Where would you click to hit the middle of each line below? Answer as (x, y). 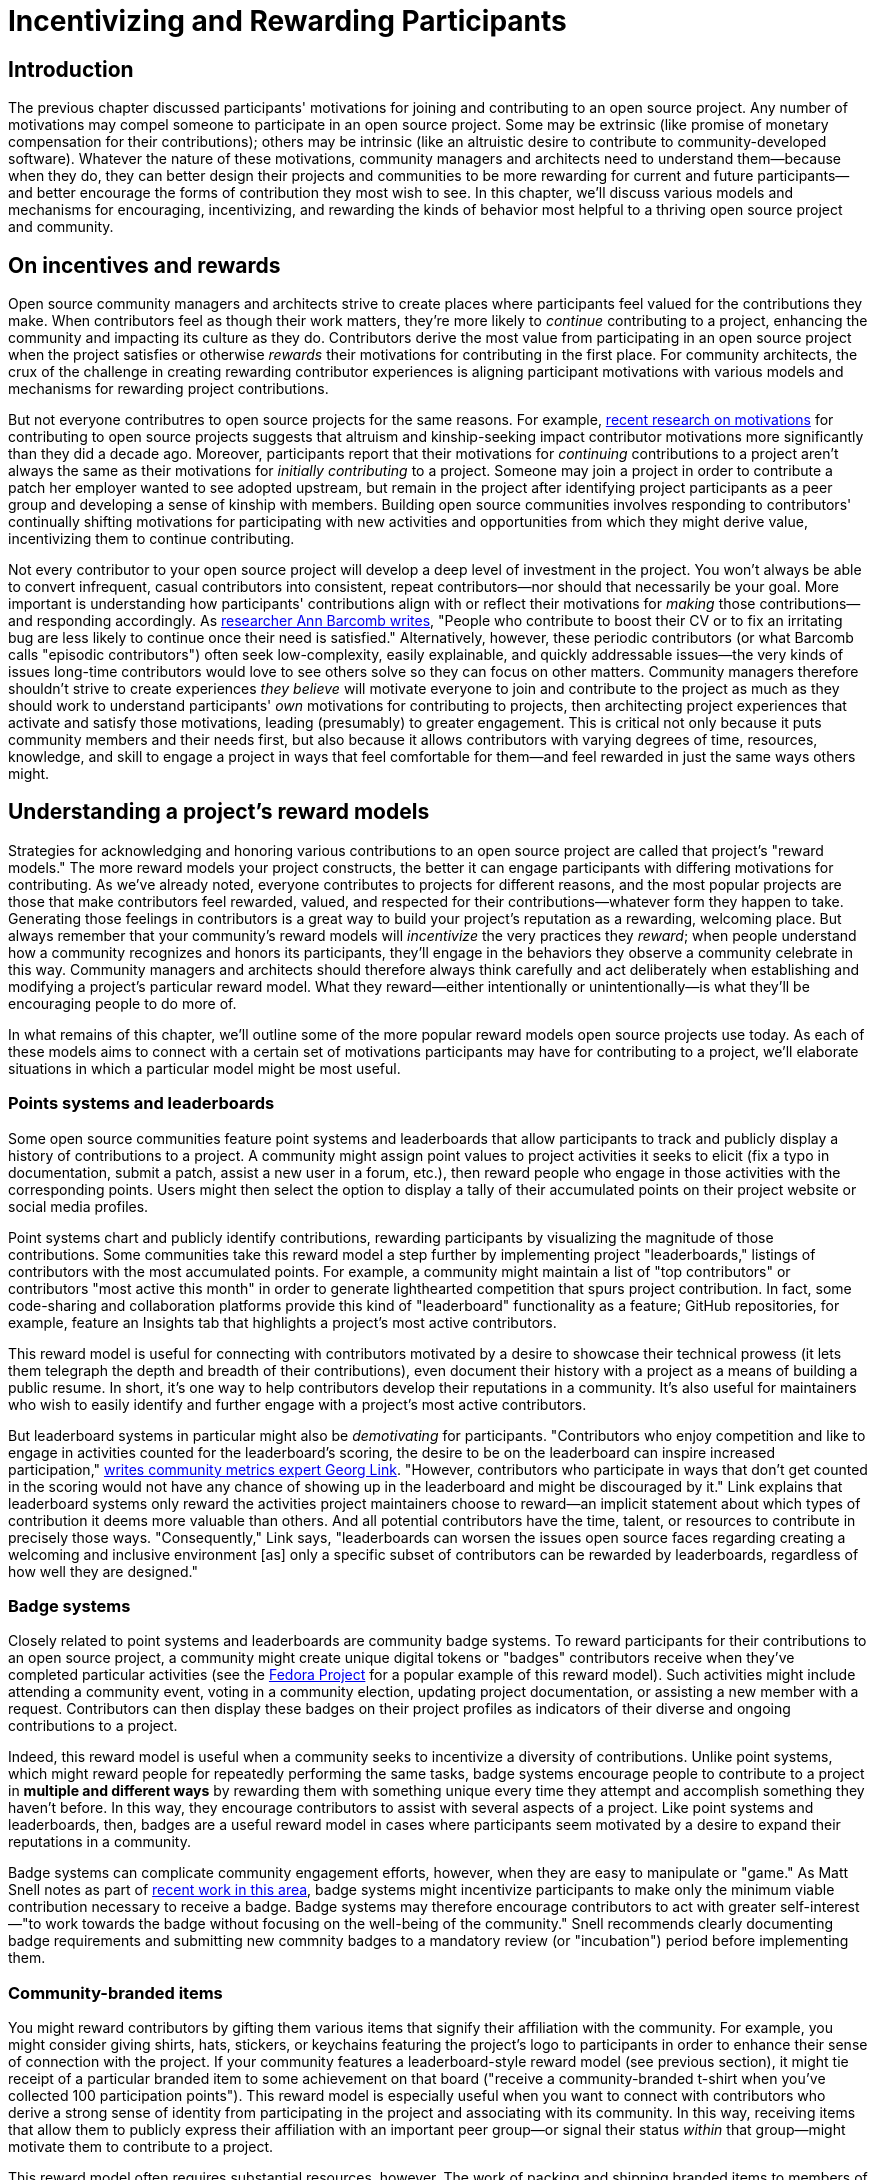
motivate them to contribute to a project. (141, 2147)
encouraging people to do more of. (122, 1003)
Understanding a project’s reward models (219, 812)
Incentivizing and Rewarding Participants (287, 21)
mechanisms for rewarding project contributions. (168, 389)
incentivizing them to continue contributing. (151, 539)
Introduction (71, 69)
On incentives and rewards (144, 265)
